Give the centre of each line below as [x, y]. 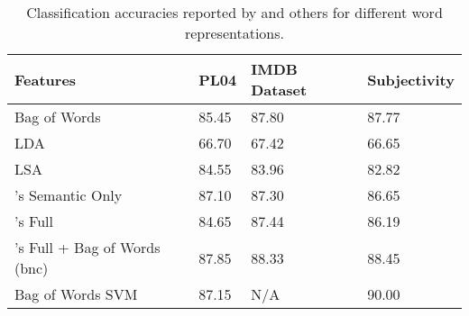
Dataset [279, 90]
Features [46, 79]
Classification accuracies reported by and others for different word [234, 12]
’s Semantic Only [69, 195]
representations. [234, 33]
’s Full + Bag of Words [87, 247]
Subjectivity [411, 79]
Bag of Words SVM [76, 294]
